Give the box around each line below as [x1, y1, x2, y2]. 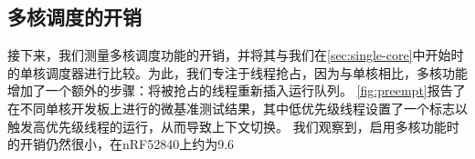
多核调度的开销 [7, 3, 142, 31]
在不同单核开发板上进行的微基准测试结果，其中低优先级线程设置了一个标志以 [7, 98, 468, 117]
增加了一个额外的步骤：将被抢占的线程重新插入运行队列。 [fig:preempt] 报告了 [7, 81, 466, 100]
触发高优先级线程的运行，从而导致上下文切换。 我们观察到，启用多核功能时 [7, 116, 459, 135]
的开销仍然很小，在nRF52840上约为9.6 [7, 134, 235, 154]
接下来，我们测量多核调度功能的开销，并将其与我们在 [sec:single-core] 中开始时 [7, 45, 464, 65]
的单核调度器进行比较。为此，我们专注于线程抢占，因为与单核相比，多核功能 [7, 63, 468, 82]
